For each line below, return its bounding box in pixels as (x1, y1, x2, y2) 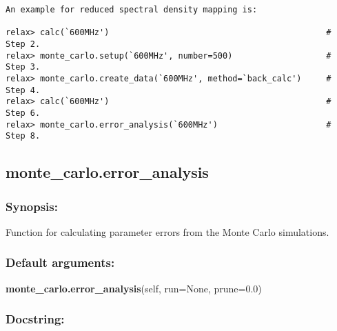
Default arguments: (6, 254, 115, 271)
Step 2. (6, 39, 41, 49)
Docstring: (6, 310, 65, 328)
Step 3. (6, 62, 41, 72)
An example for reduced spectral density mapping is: (6, 5, 258, 14)
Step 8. (6, 131, 41, 141)
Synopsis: (6, 197, 58, 214)
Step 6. (6, 108, 41, 118)
